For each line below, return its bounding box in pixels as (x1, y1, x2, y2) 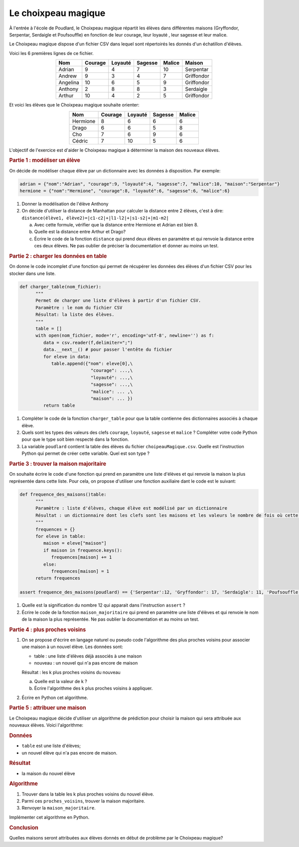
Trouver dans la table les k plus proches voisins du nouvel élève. (21, 791, 154, 797)
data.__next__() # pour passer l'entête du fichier (43, 347, 172, 352)
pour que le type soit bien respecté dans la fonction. (21, 436, 129, 442)
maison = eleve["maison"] (43, 540, 107, 546)
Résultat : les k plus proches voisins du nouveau (21, 669, 121, 675)
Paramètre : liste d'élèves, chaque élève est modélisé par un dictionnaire (35, 505, 228, 511)
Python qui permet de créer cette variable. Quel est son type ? (21, 450, 149, 457)
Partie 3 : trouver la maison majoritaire (9, 460, 107, 467)
